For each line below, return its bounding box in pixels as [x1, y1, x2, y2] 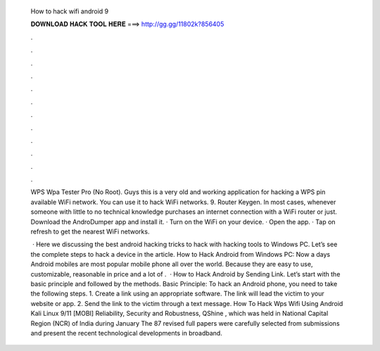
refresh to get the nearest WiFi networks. [30, 227, 150, 236]
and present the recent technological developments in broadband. [30, 328, 223, 337]
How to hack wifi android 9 [30, 7, 109, 15]
